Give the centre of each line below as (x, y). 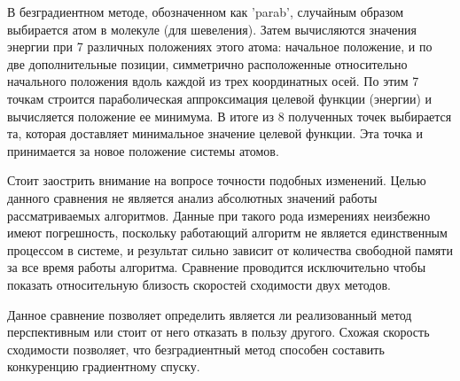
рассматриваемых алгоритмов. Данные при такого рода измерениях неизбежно (219, 215)
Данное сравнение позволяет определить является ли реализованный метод (210, 314)
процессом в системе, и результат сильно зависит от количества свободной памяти (230, 249)
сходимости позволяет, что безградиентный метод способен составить (196, 349)
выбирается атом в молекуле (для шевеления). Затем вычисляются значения (212, 29)
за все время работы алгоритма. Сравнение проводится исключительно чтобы (217, 267)
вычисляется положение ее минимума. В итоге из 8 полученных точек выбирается (230, 116)
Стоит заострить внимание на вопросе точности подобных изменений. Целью (217, 180)
